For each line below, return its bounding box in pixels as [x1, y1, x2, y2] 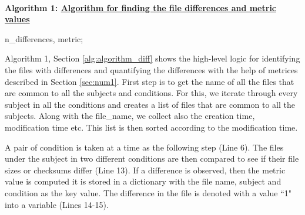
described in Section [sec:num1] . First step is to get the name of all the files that [5, 75, 294, 87]
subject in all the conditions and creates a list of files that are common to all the [5, 98, 295, 110]
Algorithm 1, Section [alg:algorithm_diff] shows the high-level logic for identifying [5, 52, 300, 64]
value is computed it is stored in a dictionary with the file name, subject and [5, 175, 281, 187]
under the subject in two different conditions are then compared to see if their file [5, 152, 299, 165]
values [5, 13, 30, 25]
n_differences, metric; [5, 32, 83, 45]
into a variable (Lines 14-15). [5, 198, 109, 210]
